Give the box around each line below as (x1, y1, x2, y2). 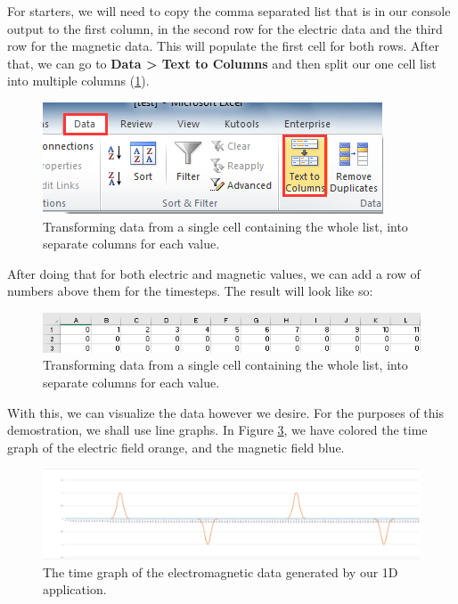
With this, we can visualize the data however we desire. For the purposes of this (7, 403, 444, 421)
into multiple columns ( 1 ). (7, 71, 150, 90)
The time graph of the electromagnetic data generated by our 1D (43, 562, 398, 581)
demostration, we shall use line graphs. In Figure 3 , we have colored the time (7, 420, 428, 439)
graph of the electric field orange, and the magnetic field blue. (7, 437, 345, 456)
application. (43, 580, 107, 599)
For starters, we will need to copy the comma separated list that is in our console (7, 2, 451, 20)
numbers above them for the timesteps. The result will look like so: (7, 282, 373, 300)
